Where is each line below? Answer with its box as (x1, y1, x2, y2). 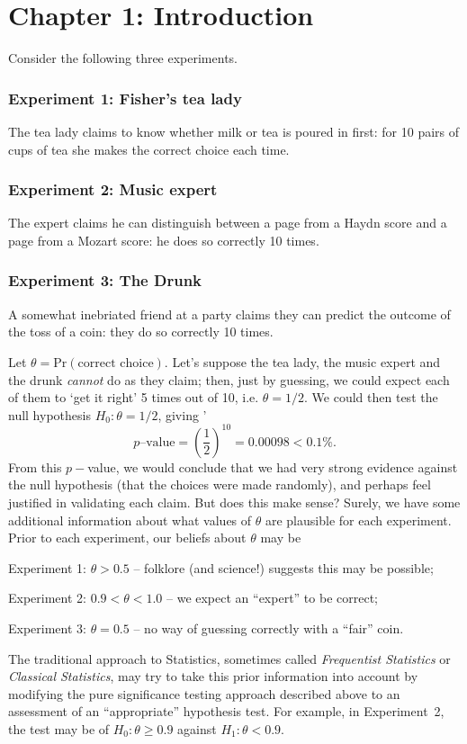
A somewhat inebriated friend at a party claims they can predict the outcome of (8, 304, 451, 323)
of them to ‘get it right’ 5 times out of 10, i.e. (8, 388, 259, 407)
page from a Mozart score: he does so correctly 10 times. (8, 230, 319, 249)
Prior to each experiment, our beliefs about (8, 528, 247, 547)
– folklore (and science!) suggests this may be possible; (133, 558, 434, 577)
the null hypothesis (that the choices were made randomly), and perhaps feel (8, 475, 431, 494)
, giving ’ (157, 405, 207, 424)
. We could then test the (304, 388, 438, 407)
